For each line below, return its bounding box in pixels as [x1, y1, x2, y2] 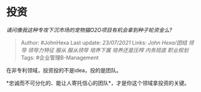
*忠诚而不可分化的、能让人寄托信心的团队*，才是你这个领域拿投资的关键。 [6, 79, 190, 87]
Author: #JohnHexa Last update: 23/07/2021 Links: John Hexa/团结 [20, 39, 187, 46]
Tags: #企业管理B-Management [20, 54, 99, 61]
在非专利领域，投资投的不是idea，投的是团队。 [6, 66, 122, 73]
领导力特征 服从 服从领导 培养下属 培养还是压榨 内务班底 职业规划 [28, 46, 189, 54]
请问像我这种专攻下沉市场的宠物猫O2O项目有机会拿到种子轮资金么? [6, 26, 172, 33]
